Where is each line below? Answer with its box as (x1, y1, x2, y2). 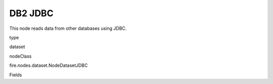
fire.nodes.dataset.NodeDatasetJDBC (9, 62, 88, 68)
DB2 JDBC (9, 8, 54, 19)
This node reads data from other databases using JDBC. (9, 25, 127, 31)
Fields (9, 71, 22, 78)
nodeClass (9, 53, 32, 59)
